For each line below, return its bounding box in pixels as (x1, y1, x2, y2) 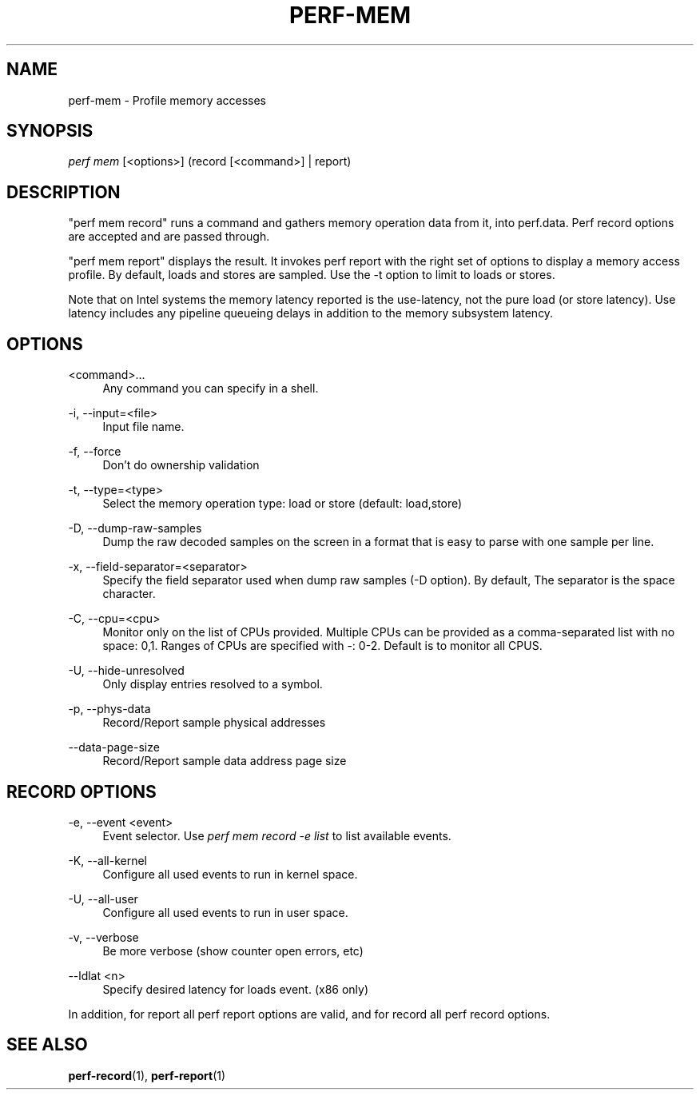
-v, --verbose (68, 930, 139, 944)
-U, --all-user (68, 891, 138, 906)
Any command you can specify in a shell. (102, 381, 319, 396)
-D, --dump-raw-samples (68, 521, 202, 536)
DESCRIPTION (6, 181, 121, 202)
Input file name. (102, 420, 185, 434)
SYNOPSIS (6, 121, 93, 141)
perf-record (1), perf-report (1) (68, 1068, 226, 1082)
